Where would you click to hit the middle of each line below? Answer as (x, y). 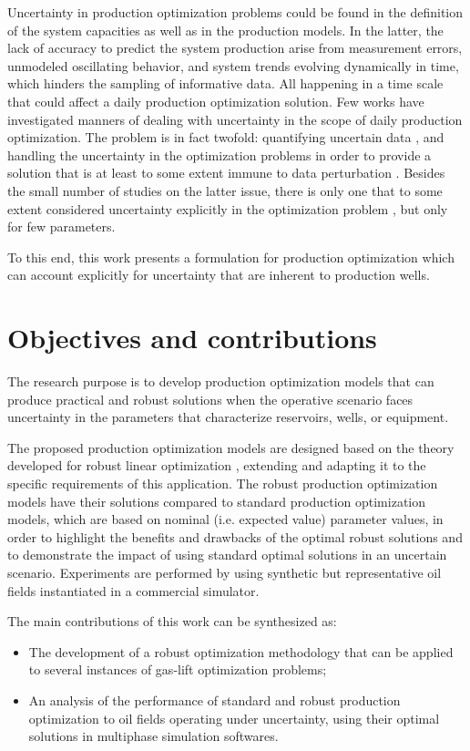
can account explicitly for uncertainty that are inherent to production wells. (219, 275)
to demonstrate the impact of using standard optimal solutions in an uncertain (227, 555)
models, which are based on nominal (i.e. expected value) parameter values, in (225, 519)
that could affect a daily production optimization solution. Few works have (216, 101)
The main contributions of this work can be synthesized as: (172, 621)
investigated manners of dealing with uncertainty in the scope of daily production (235, 119)
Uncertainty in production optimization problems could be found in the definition (235, 12)
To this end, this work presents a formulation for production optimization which (231, 257)
